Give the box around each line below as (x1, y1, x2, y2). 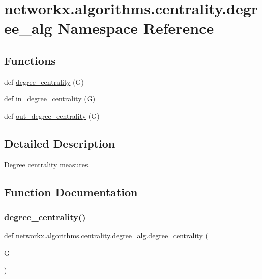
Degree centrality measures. (4, 159, 90, 169)
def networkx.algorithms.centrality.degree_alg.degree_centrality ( (4, 230, 208, 241)
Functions (4, 52, 56, 68)
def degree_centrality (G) (4, 76, 84, 87)
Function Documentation (4, 184, 138, 199)
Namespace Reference (57, 18, 214, 39)
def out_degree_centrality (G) (4, 110, 100, 121)
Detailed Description (4, 135, 115, 151)
